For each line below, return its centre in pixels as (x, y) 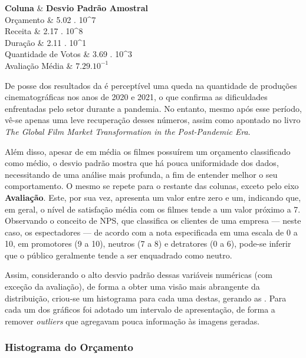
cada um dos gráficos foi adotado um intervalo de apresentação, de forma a (140, 309)
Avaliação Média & (39, 65)
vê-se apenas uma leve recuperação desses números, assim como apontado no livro (153, 120)
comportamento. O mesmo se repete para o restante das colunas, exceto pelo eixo (152, 186)
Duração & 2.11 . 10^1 (46, 42)
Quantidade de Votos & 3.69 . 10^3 (68, 54)
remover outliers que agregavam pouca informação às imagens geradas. (132, 321)
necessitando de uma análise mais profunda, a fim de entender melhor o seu (141, 174)
